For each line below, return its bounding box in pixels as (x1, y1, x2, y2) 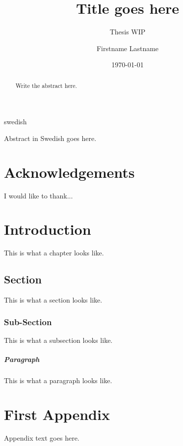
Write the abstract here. (15, 81, 77, 89)
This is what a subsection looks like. (4, 335, 113, 345)
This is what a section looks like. (4, 295, 103, 305)
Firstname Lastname (96, 43, 159, 53)
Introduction (4, 219, 91, 239)
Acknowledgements (4, 162, 135, 182)
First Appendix (4, 404, 110, 424)
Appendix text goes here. (4, 432, 79, 443)
